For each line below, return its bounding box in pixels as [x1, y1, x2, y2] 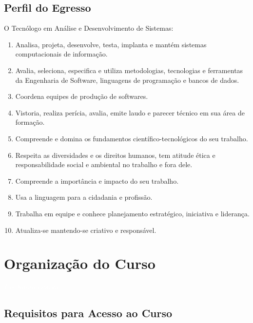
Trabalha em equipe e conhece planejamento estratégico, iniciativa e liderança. [15, 208, 250, 218]
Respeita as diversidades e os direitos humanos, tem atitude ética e [15, 150, 215, 160]
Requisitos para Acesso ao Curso [4, 305, 173, 321]
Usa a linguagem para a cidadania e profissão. [15, 192, 153, 202]
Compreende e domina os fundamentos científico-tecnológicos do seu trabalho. [15, 133, 248, 143]
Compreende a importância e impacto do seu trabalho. [15, 175, 179, 186]
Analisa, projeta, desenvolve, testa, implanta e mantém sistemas [15, 39, 207, 49]
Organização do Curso [4, 253, 156, 273]
